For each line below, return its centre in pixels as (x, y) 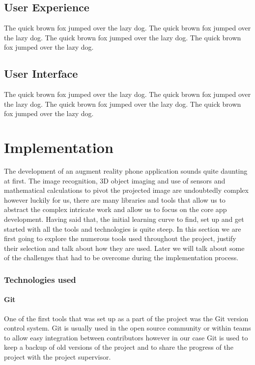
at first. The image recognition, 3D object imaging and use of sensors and (115, 180)
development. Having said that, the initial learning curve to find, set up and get (124, 219)
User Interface (41, 74)
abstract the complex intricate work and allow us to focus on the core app (115, 209)
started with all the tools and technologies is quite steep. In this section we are (123, 228)
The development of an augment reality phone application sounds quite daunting (126, 171)
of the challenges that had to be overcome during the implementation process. (121, 258)
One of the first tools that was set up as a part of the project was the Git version (126, 318)
